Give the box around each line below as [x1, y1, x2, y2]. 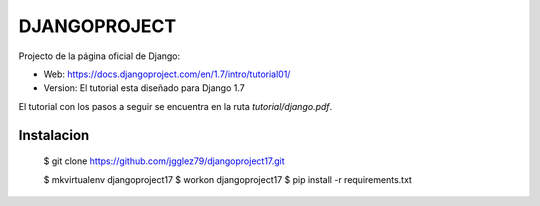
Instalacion [18, 126, 90, 144]
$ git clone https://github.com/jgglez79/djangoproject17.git [43, 155, 285, 167]
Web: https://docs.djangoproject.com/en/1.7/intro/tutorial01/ [43, 68, 291, 80]
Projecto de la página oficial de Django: [18, 50, 181, 62]
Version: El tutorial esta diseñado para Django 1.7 [43, 82, 245, 94]
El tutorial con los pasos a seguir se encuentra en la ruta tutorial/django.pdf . [18, 100, 333, 112]
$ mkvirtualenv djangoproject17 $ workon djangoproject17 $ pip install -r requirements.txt [43, 173, 412, 185]
